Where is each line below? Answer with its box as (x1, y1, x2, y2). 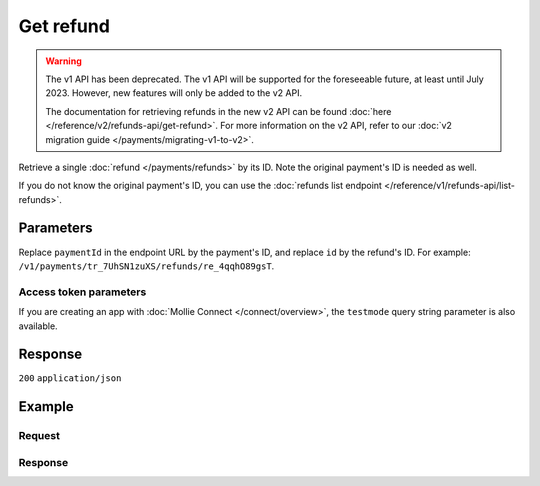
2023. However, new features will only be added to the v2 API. (45, 87, 303, 99)
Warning (45, 55, 82, 67)
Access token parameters (18, 285, 147, 299)
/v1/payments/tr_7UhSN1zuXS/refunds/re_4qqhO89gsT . (18, 260, 275, 272)
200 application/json (18, 373, 122, 384)
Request (18, 429, 60, 443)
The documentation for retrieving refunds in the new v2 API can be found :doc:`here (45, 105, 392, 117)
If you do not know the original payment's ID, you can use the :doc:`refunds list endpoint (18, 180, 382, 192)
